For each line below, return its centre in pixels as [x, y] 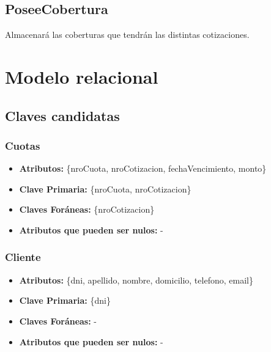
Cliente [23, 257]
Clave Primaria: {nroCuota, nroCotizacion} [105, 189]
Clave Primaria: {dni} [65, 300]
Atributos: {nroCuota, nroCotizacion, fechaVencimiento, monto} [143, 168]
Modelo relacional [82, 76]
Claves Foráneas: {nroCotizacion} [87, 209]
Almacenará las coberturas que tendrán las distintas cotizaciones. [127, 35]
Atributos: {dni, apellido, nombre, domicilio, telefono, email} [136, 280]
